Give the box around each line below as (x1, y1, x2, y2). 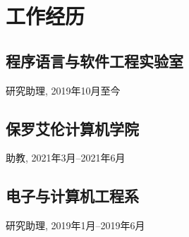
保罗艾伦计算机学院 (6, 117, 139, 139)
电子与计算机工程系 (6, 185, 139, 207)
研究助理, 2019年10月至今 (6, 83, 121, 97)
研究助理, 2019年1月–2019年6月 (6, 218, 145, 233)
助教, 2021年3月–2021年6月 (6, 150, 126, 165)
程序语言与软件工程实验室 (6, 49, 183, 71)
